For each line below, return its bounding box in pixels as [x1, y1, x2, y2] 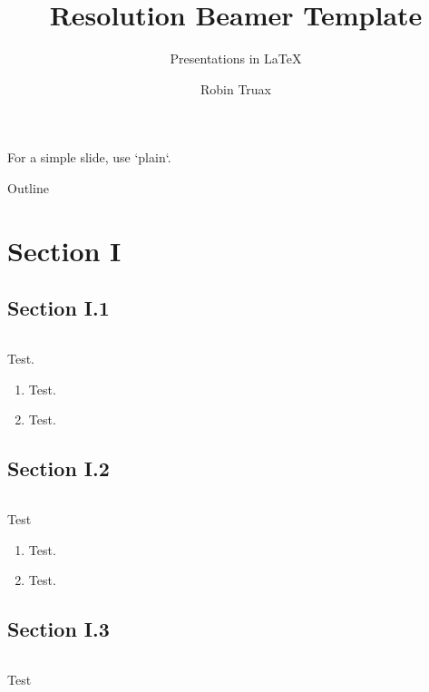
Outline [7, 178, 49, 197]
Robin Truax [200, 79, 272, 98]
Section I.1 [7, 294, 110, 322]
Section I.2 [7, 454, 110, 482]
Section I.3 [7, 615, 110, 643]
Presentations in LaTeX [170, 49, 302, 68]
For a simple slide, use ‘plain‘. [7, 148, 171, 167]
